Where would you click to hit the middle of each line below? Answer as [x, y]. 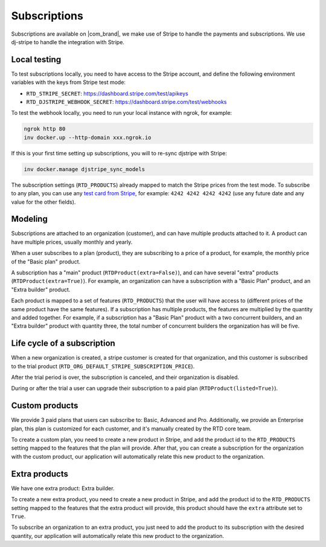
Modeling [29, 219]
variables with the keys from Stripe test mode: [69, 82]
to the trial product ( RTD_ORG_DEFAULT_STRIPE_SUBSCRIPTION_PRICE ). [103, 366]
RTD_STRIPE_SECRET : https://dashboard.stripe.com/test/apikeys [107, 93]
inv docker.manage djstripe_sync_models [84, 169]
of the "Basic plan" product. [46, 261]
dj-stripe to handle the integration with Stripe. [68, 42]
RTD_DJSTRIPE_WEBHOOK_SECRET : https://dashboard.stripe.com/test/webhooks [126, 102]
